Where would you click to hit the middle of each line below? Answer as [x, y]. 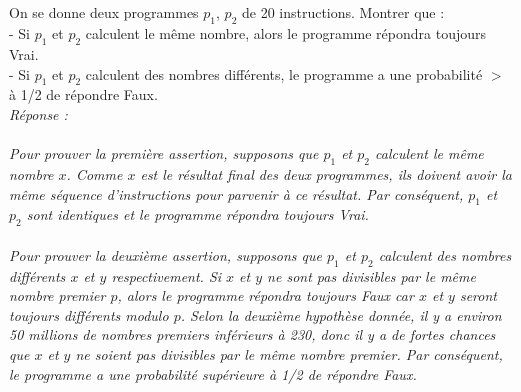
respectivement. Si [166, 275]
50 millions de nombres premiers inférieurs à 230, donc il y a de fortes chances [252, 334]
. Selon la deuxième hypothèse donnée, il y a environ [341, 314]
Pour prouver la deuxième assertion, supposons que [166, 254]
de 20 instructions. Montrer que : [343, 12]
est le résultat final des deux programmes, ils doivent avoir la [326, 173]
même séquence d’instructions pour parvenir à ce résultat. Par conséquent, [236, 193]
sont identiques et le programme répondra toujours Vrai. [197, 214]
